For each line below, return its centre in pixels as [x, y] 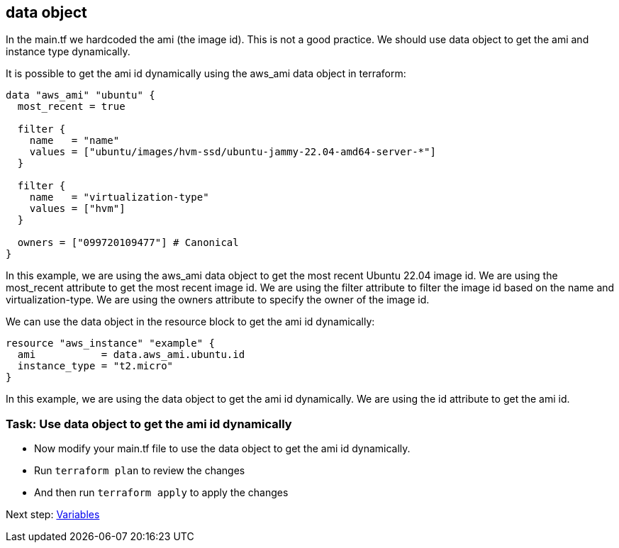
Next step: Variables [53, 515]
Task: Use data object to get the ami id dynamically [149, 424]
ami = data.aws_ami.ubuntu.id [131, 355]
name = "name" [74, 141]
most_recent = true [71, 107]
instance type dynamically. [68, 52]
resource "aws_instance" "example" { [111, 343]
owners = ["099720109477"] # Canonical [128, 243]
